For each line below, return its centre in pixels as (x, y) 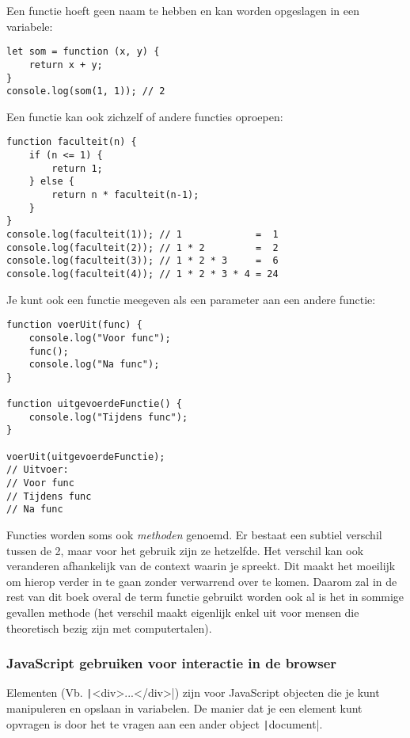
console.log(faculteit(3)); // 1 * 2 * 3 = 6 (142, 261)
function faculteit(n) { (72, 142)
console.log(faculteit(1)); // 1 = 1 (142, 234)
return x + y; (66, 65)
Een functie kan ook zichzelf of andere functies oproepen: (145, 116)
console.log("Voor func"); (100, 338)
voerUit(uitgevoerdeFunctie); (86, 456)
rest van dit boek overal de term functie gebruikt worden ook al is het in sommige (205, 597)
